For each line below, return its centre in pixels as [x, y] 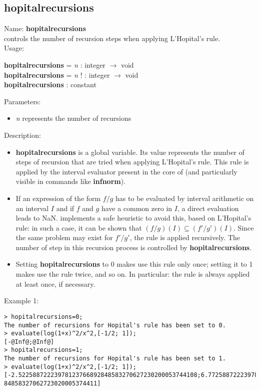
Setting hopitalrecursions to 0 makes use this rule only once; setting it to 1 [134, 264]
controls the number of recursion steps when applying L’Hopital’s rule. [112, 38]
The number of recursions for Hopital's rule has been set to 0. [115, 325]
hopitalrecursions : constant [50, 84]
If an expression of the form [58, 198]
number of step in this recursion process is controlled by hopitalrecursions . [134, 247]
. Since [244, 227]
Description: [22, 135]
